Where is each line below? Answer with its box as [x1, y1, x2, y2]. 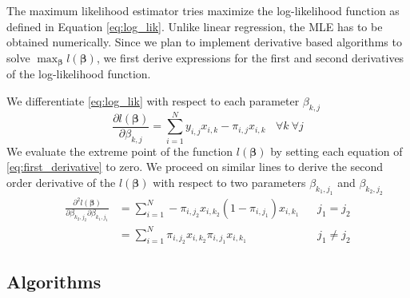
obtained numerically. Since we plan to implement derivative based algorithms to [6, 34, 402, 50]
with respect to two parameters [153, 174, 306, 190]
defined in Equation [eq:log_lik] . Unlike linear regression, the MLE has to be [6, 18, 383, 34]
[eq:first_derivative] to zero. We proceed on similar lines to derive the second [6, 158, 384, 175]
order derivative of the [6, 174, 116, 190]
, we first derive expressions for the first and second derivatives [96, 49, 404, 66]
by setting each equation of [270, 142, 403, 159]
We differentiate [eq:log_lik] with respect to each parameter [6, 92, 300, 109]
